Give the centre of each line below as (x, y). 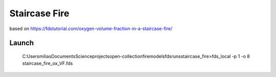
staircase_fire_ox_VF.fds (48, 63)
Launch (22, 43)
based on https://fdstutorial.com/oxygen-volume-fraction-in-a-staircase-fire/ (91, 29)
